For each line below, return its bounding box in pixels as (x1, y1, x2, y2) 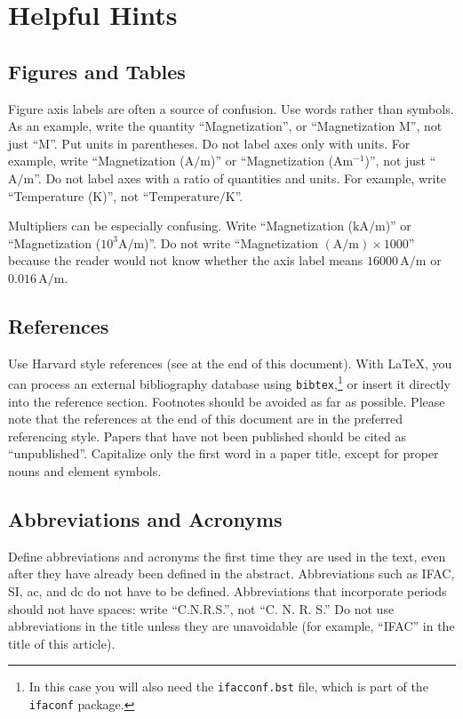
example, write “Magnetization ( (8, 151, 185, 170)
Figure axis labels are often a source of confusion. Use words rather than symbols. (8, 99, 454, 117)
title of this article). (8, 634, 116, 652)
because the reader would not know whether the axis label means (8, 251, 363, 270)
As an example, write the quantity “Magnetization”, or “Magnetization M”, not (8, 117, 443, 135)
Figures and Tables (8, 57, 186, 85)
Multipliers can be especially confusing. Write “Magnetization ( (8, 216, 354, 235)
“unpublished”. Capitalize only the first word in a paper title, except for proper (8, 444, 439, 463)
